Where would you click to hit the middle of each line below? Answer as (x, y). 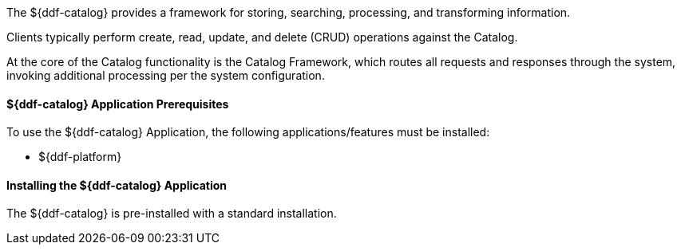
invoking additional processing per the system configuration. (166, 75)
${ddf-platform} (80, 157)
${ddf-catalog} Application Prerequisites (118, 104)
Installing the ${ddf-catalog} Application (117, 185)
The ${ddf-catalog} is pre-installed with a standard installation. (172, 214)
